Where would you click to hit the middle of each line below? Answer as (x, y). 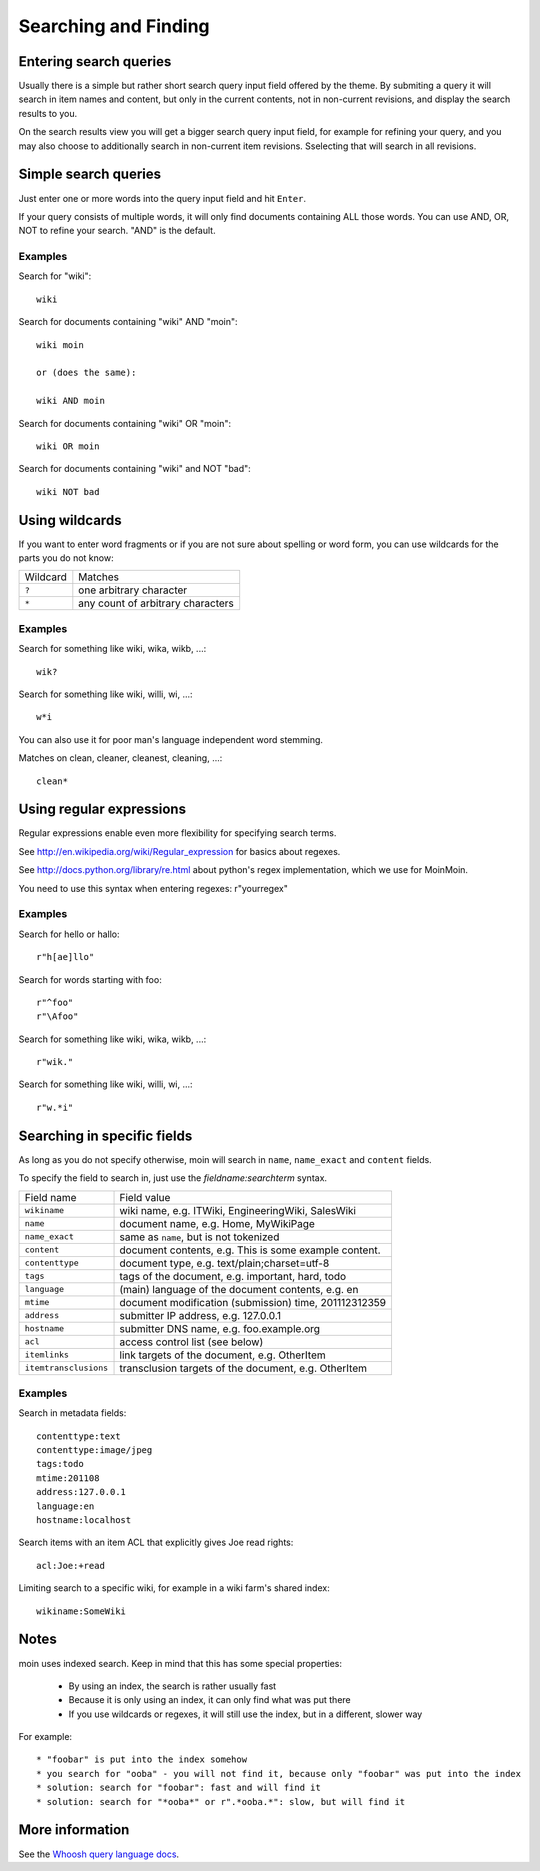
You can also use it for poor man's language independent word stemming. (171, 739)
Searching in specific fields (105, 1135)
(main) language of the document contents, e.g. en (239, 1289)
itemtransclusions (66, 1368)
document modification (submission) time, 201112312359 (253, 1302)
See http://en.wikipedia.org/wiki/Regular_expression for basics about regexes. (179, 851)
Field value (145, 1197)
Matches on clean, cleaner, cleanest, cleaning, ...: (120, 758)
